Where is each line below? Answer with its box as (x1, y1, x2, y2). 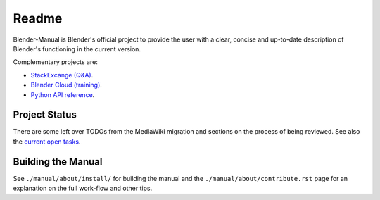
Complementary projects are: (13, 58, 98, 66)
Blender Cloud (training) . (30, 81, 102, 89)
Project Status (13, 109, 77, 121)
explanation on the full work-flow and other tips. (13, 184, 153, 193)
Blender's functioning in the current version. (13, 44, 141, 53)
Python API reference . (30, 90, 95, 99)
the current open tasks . (13, 137, 81, 146)
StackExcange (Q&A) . (30, 70, 94, 79)
